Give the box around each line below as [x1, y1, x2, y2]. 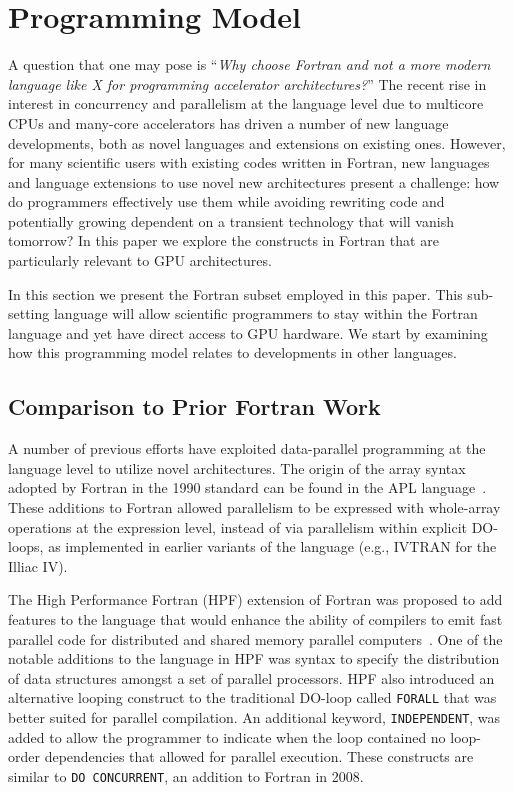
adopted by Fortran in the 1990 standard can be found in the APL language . [8, 477, 487, 498]
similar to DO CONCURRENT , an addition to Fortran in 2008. [8, 765, 364, 786]
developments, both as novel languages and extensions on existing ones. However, [8, 132, 506, 153]
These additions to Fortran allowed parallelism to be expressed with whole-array [8, 497, 501, 518]
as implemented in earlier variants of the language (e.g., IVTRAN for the [48, 536, 497, 557]
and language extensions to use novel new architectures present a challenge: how [8, 171, 500, 192]
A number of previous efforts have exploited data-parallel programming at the [8, 438, 486, 459]
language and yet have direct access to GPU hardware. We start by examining [8, 322, 488, 343]
